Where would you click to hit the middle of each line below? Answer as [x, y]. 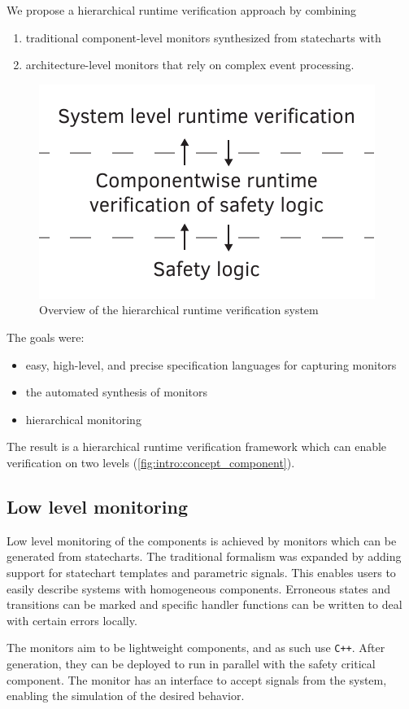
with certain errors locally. [72, 620]
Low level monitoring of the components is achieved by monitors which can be [202, 540]
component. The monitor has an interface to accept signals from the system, [197, 679]
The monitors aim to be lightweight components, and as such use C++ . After [196, 648]
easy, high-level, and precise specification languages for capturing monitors [211, 364]
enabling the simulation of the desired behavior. [126, 696]
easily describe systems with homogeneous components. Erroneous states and [198, 588]
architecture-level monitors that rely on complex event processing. [190, 65]
